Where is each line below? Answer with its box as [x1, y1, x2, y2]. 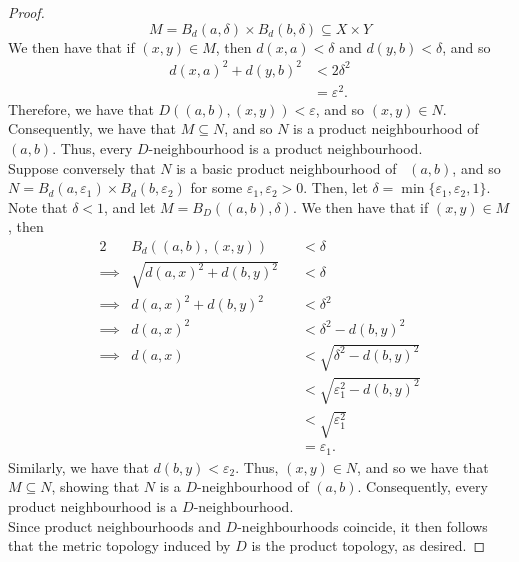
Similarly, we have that [8, 456, 149, 477]
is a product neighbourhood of [293, 118, 479, 139]
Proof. [8, 2, 45, 22]
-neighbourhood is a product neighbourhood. [148, 138, 423, 159]
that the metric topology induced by [8, 535, 231, 556]
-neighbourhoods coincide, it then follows [237, 515, 488, 536]
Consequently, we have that [8, 118, 177, 139]
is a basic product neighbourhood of [176, 157, 397, 178]
